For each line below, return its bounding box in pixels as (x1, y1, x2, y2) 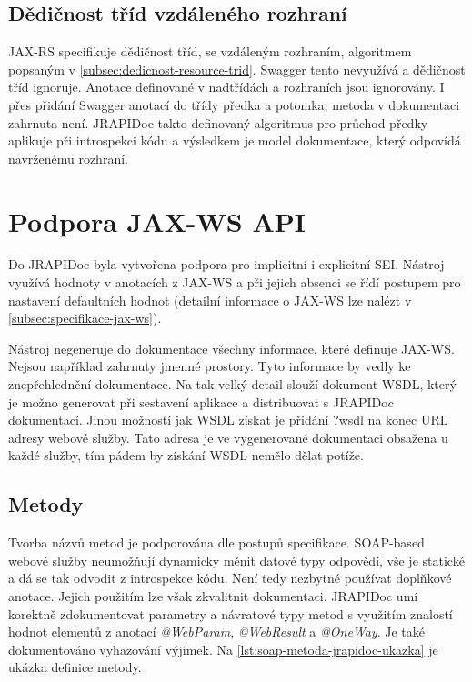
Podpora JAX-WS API (8, 202, 306, 239)
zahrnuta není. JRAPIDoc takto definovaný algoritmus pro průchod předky (8, 113, 428, 132)
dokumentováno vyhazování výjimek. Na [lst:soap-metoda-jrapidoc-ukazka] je (8, 639, 438, 658)
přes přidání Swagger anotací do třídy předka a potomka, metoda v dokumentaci (8, 95, 460, 114)
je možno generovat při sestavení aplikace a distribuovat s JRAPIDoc (8, 392, 394, 411)
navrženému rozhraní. (8, 148, 128, 167)
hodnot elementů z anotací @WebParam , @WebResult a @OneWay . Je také (8, 622, 425, 641)
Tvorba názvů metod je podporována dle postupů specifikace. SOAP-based (8, 533, 425, 552)
